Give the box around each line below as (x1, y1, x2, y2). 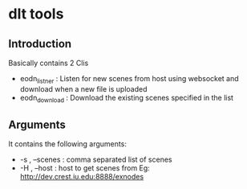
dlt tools (8, 5, 64, 23)
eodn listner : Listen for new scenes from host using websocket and (19, 74, 239, 85)
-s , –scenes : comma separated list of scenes (19, 154, 172, 165)
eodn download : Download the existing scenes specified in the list (19, 92, 234, 105)
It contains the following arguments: (8, 139, 127, 149)
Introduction (8, 37, 72, 51)
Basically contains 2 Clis (8, 58, 89, 68)
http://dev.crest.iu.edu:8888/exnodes (19, 172, 144, 182)
